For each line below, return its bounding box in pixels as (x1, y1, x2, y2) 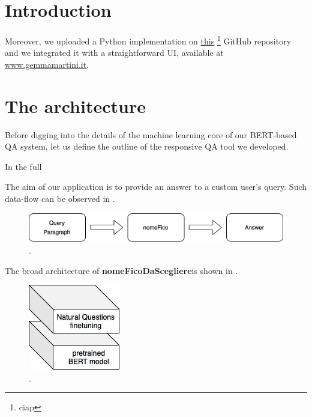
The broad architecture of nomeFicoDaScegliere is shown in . (5, 264, 238, 276)
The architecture (5, 93, 146, 118)
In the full (5, 160, 42, 172)
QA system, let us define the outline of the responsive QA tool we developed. (5, 140, 289, 153)
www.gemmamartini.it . (5, 58, 89, 70)
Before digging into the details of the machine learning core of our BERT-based (5, 128, 297, 141)
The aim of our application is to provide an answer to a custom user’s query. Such (5, 180, 307, 193)
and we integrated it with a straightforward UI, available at (5, 46, 224, 59)
